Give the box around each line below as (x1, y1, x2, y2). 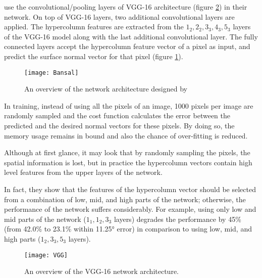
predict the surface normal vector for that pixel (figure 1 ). (4, 51, 183, 61)
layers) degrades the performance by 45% (114, 213, 241, 224)
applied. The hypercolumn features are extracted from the (4, 21, 184, 32)
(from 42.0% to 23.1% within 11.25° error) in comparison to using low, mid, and (4, 223, 252, 234)
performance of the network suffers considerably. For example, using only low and (4, 204, 256, 214)
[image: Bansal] (24, 69, 79, 76)
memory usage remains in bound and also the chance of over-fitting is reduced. (4, 130, 248, 141)
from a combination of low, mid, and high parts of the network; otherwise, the (4, 194, 246, 204)
